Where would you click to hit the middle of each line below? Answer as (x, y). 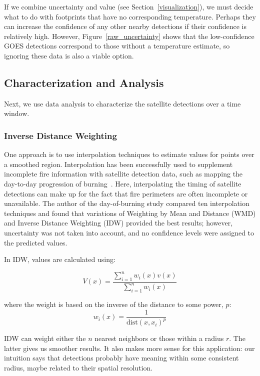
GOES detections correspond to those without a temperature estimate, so (117, 46)
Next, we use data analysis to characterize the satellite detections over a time (122, 103)
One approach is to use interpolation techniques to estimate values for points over (129, 154)
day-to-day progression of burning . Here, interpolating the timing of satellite (123, 183)
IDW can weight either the (45, 338)
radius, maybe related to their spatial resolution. (78, 367)
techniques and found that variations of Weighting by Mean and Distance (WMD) (130, 213)
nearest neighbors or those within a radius (159, 338)
